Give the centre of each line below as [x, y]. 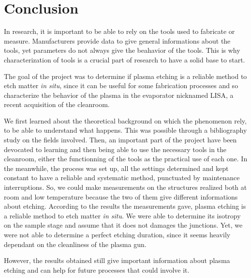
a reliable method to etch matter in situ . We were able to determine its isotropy [122, 215]
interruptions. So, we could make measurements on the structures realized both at [125, 187]
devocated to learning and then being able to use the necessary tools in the [115, 149]
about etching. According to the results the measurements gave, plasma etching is [125, 206]
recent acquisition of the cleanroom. [57, 104]
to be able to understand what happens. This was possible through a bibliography [125, 130]
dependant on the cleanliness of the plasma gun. [75, 244]
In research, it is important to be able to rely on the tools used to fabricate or [119, 31]
